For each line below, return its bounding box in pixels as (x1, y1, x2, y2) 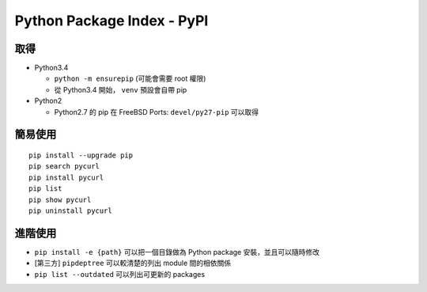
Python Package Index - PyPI (14, 12, 209, 29)
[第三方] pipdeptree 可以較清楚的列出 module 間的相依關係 (34, 258, 232, 268)
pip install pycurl (28, 173, 104, 182)
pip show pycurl (28, 195, 92, 204)
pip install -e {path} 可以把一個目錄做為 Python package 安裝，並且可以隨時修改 (34, 247, 320, 256)
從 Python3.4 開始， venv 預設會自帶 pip (54, 85, 187, 94)
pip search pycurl (28, 162, 100, 171)
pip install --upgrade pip (28, 151, 134, 160)
